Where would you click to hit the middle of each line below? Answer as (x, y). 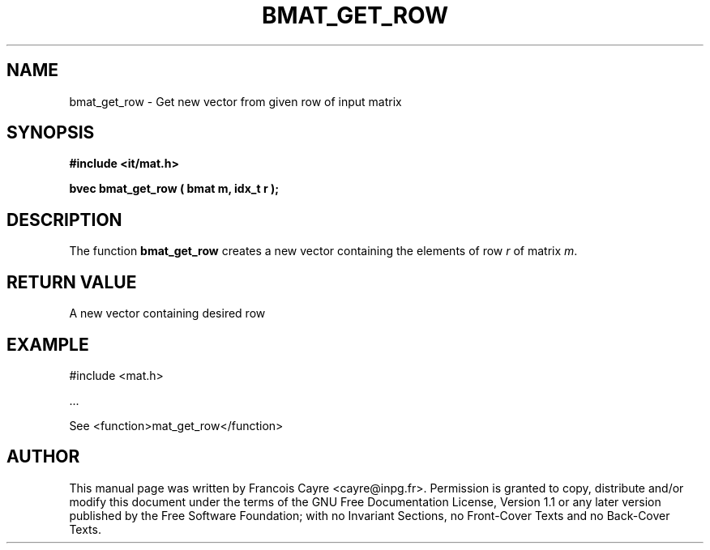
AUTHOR (43, 457)
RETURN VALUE (72, 282)
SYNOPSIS (51, 133)
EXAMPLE (48, 344)
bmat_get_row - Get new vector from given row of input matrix (235, 101)
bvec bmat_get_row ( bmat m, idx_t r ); (174, 189)
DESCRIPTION (64, 220)
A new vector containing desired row (167, 313)
